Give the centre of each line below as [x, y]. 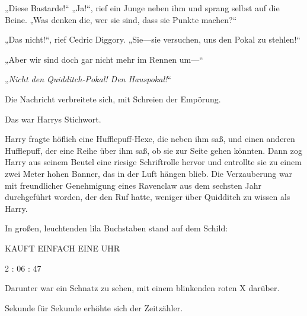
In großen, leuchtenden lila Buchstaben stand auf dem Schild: [116, 228]
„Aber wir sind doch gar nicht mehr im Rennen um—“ [104, 59]
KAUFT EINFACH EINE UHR [63, 248]
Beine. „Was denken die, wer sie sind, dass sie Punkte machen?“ [121, 19]
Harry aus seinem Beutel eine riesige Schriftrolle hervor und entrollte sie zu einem [153, 162]
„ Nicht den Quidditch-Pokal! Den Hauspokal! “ [88, 79]
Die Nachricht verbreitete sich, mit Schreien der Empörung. [113, 99]
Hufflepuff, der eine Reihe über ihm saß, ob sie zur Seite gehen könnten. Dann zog [153, 150]
